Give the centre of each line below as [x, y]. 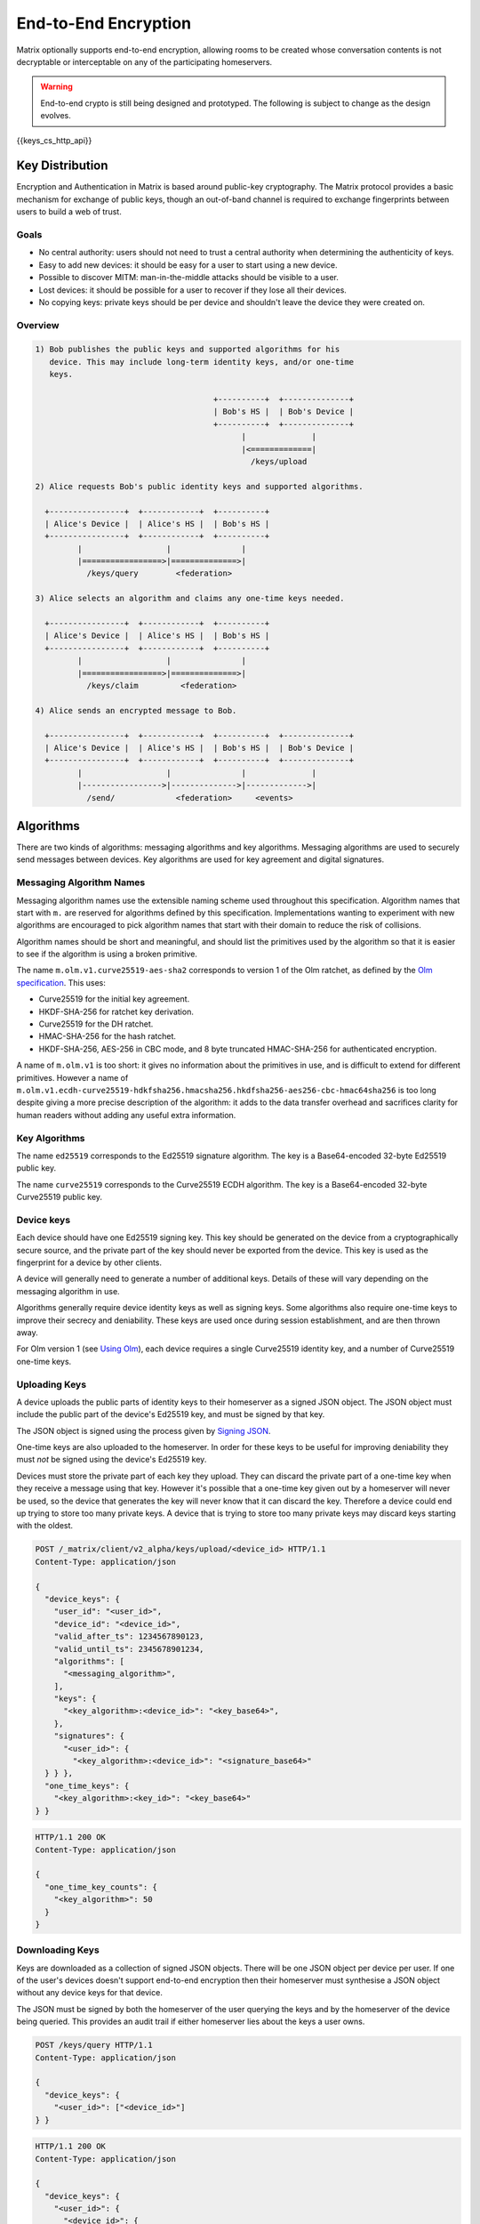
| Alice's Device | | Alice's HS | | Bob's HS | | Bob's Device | [200, 748]
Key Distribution [62, 166]
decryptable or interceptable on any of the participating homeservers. [144, 61]
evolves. [56, 116]
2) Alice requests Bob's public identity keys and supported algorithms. [199, 486]
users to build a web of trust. [69, 212]
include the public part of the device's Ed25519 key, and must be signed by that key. [171, 1414]
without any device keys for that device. [90, 1993]
